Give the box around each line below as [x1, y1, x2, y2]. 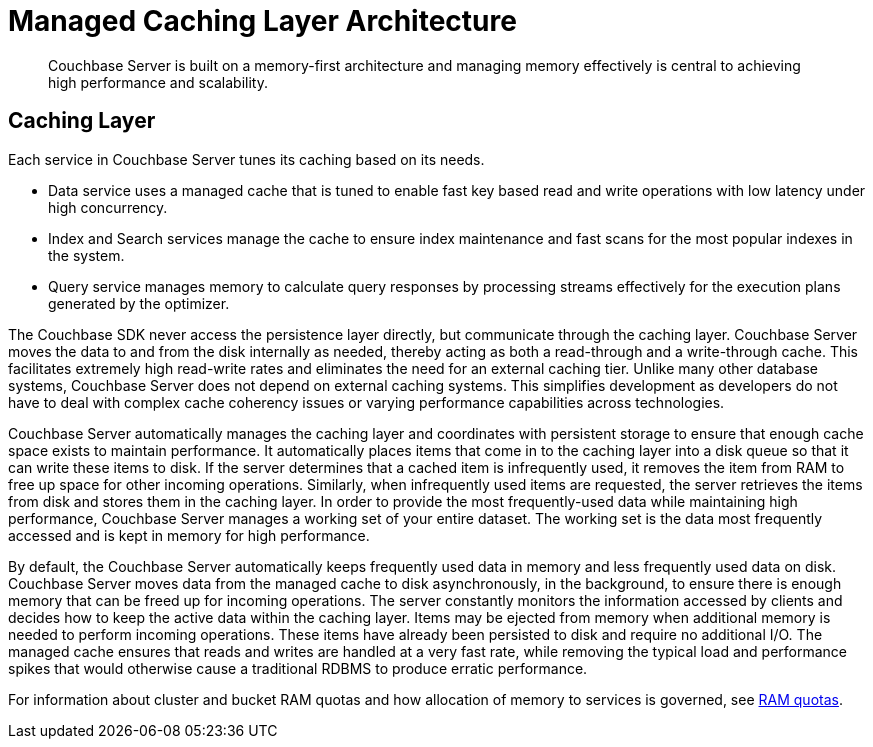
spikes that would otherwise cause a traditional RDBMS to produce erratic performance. [8, 659, 588, 677]
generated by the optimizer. [48, 294, 230, 312]
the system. [48, 246, 125, 264]
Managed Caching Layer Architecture [8, 4, 517, 38]
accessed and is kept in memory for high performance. [8, 526, 370, 544]
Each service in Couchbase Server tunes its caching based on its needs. [8, 150, 485, 168]
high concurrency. [48, 198, 168, 216]
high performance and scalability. [48, 73, 269, 91]
